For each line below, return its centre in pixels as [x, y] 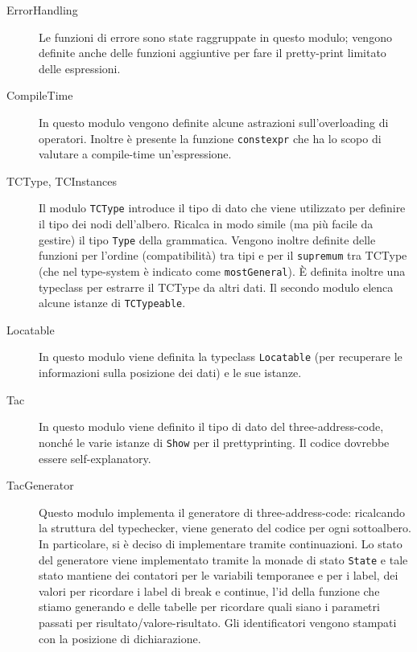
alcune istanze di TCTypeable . [112, 303]
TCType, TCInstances [62, 180]
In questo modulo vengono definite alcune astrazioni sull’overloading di [214, 122]
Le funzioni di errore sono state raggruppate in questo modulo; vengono [215, 37]
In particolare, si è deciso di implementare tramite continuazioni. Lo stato [221, 543]
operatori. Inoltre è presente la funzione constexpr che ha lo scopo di [210, 138]
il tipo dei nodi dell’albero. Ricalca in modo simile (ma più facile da [206, 224]
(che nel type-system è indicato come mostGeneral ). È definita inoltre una [222, 271]
